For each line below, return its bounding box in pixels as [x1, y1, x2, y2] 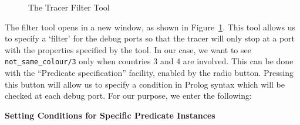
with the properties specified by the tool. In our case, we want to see [5, 43, 251, 55]
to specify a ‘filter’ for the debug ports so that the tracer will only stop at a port [5, 32, 295, 44]
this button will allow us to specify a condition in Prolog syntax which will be [5, 78, 285, 90]
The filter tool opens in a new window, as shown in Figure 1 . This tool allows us [5, 20, 296, 33]
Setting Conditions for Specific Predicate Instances [5, 109, 215, 121]
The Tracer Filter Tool [28, 1, 110, 13]
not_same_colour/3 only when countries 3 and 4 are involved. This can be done [5, 55, 294, 67]
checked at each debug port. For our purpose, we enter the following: [5, 89, 252, 102]
